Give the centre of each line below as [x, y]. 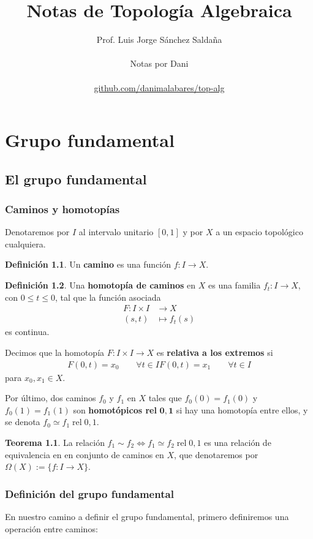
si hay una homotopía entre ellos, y [242, 409]
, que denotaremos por [216, 454]
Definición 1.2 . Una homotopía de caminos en [100, 285]
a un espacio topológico [259, 232]
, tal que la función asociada [108, 297]
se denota [23, 422]
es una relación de [238, 442]
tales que [165, 398]
